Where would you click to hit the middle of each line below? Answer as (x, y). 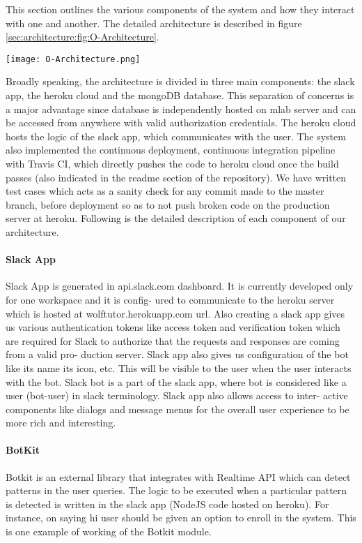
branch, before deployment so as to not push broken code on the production (168, 204)
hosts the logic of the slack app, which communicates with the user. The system (176, 136)
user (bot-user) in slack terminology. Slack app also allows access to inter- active (177, 395)
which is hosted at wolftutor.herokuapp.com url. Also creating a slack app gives (175, 313)
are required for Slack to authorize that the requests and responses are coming (173, 340)
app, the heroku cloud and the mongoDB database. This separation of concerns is (180, 95)
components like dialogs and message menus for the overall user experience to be (178, 409)
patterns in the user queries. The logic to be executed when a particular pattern (176, 490)
